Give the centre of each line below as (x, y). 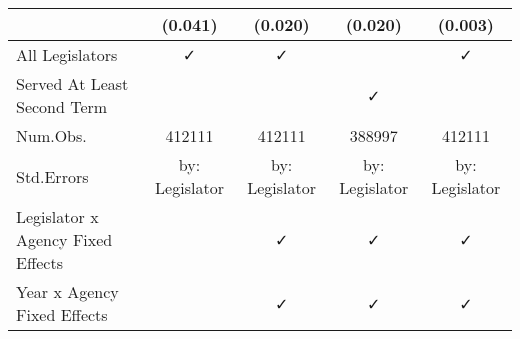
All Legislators (67, 54)
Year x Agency (67, 291)
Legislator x (57, 216)
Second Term (62, 106)
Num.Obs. (51, 135)
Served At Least (72, 83)
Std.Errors (52, 176)
